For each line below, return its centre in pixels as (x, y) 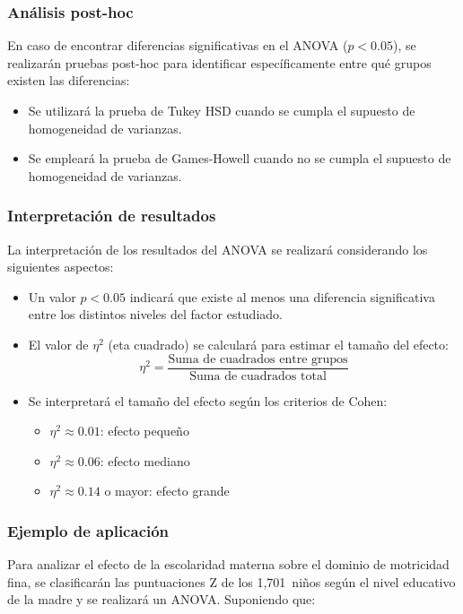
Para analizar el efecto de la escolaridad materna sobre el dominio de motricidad (228, 564)
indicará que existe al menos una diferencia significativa (282, 296)
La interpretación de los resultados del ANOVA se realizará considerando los (218, 249)
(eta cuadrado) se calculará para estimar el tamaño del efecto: (278, 344)
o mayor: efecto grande (167, 491)
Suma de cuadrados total (258, 376)
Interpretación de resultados (112, 216)
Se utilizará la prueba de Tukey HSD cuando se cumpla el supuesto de (222, 110)
